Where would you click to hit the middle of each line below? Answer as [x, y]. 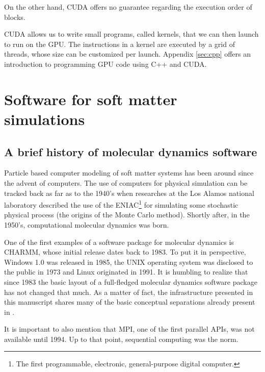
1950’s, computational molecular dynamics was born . [87, 224]
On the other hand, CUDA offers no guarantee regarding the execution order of [128, 7]
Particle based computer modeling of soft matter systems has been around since [129, 173]
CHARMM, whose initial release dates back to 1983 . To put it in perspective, [125, 252]
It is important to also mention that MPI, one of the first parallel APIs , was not [129, 329]
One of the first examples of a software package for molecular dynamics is [119, 242]
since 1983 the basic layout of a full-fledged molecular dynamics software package [131, 281]
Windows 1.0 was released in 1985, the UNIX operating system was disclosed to [129, 262]
